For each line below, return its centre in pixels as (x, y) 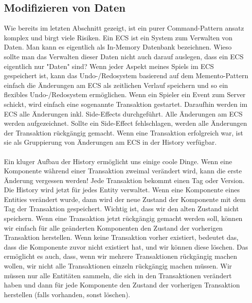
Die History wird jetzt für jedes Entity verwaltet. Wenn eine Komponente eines (122, 190)
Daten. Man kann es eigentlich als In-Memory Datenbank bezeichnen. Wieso (118, 47)
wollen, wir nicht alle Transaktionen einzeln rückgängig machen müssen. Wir (118, 266)
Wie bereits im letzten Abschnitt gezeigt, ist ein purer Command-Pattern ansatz (124, 28)
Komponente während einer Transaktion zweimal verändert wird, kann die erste (123, 171)
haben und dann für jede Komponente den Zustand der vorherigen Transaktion (122, 285)
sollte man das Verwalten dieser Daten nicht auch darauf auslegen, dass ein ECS (124, 56)
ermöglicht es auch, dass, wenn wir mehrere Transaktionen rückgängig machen (121, 256)
